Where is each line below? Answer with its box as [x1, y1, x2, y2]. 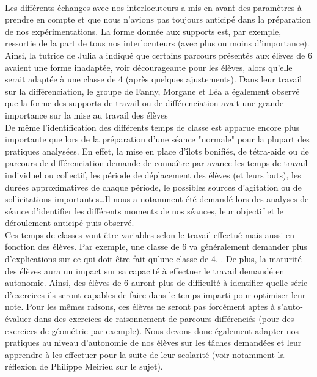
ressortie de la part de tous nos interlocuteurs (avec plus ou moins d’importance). [5, 37, 310, 49]
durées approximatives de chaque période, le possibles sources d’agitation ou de [5, 180, 302, 193]
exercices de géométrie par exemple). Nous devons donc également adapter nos [5, 324, 299, 337]
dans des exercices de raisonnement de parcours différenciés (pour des [34, 312, 294, 325]
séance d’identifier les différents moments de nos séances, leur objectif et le [5, 204, 283, 217]
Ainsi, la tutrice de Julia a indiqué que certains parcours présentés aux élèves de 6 [5, 48, 312, 61]
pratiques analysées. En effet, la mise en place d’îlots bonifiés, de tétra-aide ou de [5, 144, 309, 157]
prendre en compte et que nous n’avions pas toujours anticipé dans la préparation [5, 13, 311, 26]
